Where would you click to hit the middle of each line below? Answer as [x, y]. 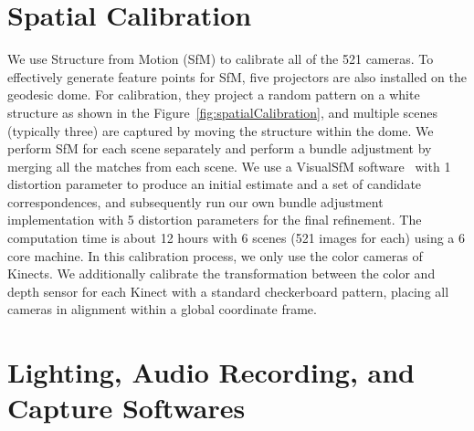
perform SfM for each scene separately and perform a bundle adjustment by [220, 148]
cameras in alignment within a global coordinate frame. [162, 309]
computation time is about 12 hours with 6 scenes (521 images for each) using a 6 [236, 238]
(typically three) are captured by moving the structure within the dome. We [221, 130]
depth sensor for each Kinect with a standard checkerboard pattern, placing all [228, 291]
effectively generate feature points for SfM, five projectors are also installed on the [237, 76]
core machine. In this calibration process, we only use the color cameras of [215, 255]
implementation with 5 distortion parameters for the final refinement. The [215, 220]
